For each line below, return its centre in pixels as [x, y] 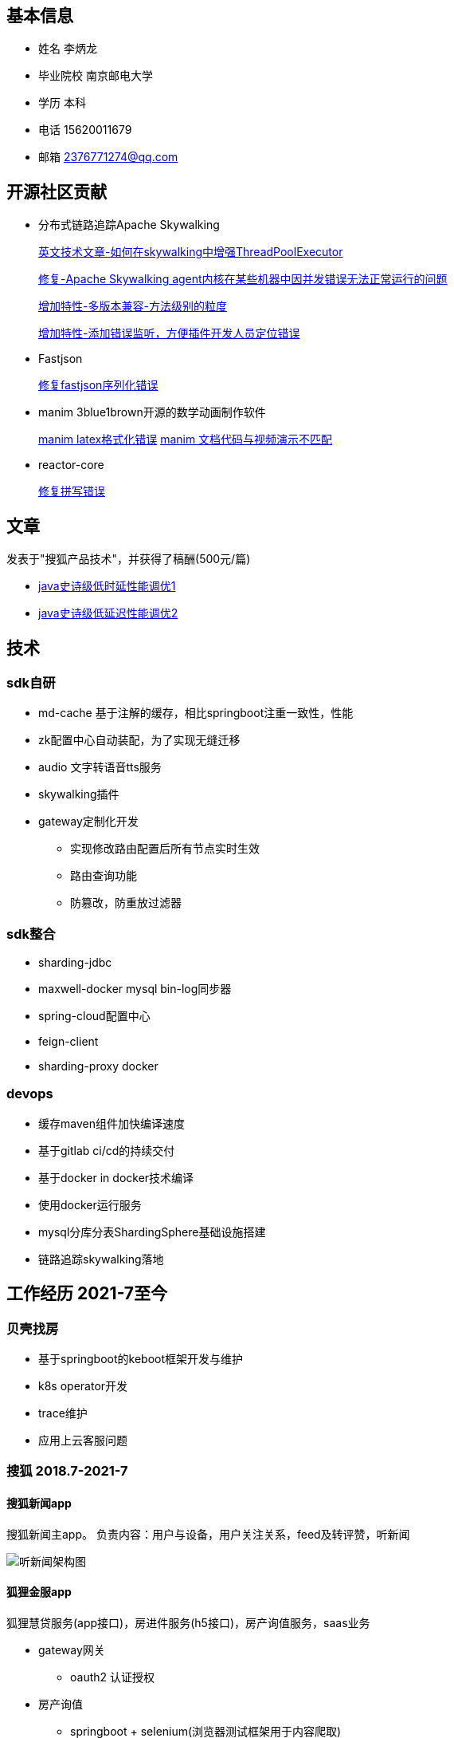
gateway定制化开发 [88, 822]
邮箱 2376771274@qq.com [108, 157]
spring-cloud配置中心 [94, 1016]
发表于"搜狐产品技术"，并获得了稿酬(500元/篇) [129, 559]
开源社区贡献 [57, 191]
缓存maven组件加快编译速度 [112, 1123]
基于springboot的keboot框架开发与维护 [141, 1359]
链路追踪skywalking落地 [101, 1259]
